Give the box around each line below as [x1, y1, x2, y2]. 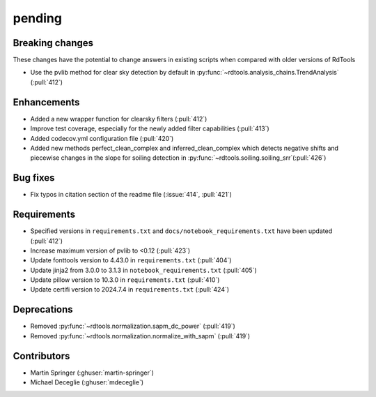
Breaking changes [13, 37, 94, 49]
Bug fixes [13, 172, 55, 184]
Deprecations [13, 304, 73, 315]
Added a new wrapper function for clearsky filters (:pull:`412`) [30, 114, 207, 123]
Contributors [13, 350, 70, 362]
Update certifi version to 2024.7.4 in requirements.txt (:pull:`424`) [30, 285, 230, 294]
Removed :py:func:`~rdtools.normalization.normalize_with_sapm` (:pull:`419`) [30, 331, 251, 340]
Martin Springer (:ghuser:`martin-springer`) [30, 368, 155, 377]
